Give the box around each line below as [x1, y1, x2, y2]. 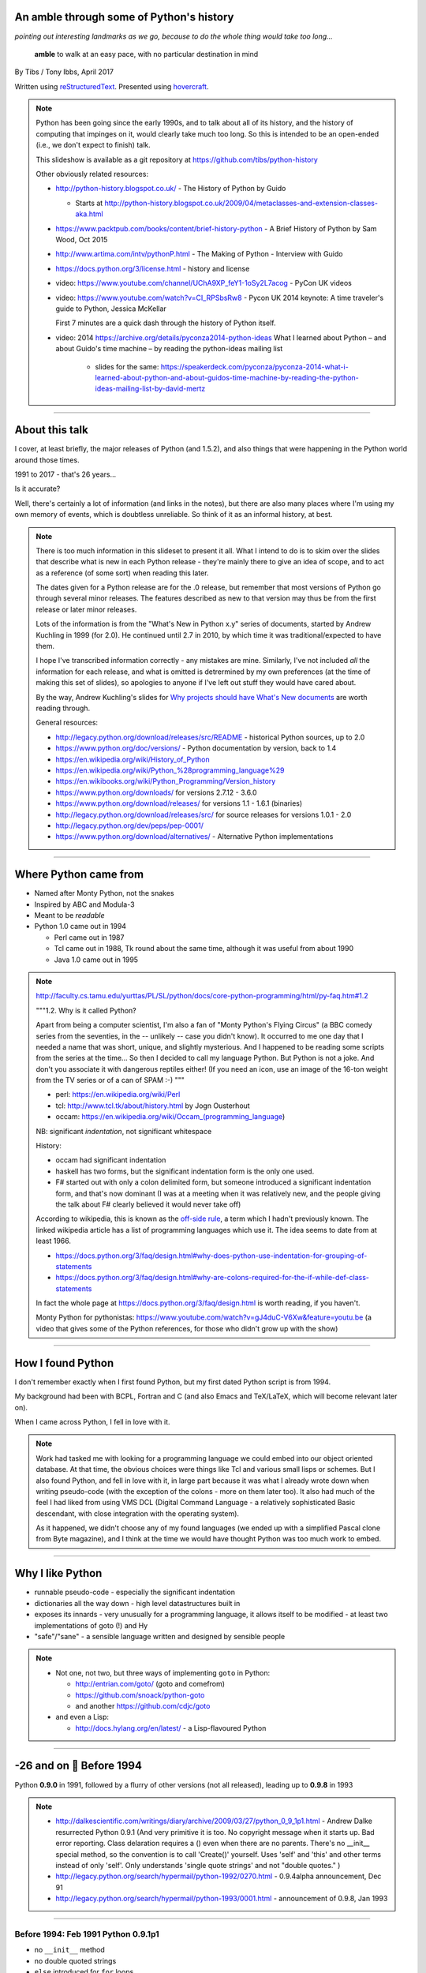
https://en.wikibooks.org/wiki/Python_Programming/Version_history [55, 777, 276, 786]
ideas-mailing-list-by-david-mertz [95, 384, 206, 394]
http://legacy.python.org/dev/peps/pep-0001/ [55, 821, 204, 830]
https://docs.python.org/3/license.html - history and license [55, 264, 250, 273]
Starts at [75, 198, 103, 208]
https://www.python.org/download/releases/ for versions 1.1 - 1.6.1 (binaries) [55, 799, 303, 808]
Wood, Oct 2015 [55, 234, 108, 244]
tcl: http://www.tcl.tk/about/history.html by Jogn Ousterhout [55, 1101, 250, 1110]
